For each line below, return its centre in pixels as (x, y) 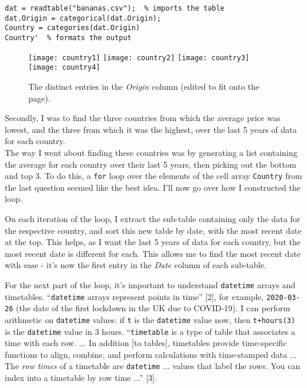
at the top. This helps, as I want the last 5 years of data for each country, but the (153, 242)
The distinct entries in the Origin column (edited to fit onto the (144, 86)
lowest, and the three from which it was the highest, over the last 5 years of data (151, 129)
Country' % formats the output (68, 38)
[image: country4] (64, 68)
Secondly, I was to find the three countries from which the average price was (143, 118)
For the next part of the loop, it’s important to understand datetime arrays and (150, 284)
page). (40, 98)
